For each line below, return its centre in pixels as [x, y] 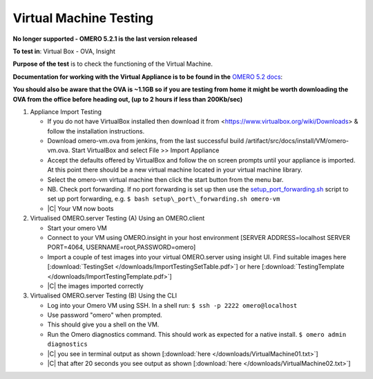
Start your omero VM [77, 228]
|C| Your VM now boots [80, 208]
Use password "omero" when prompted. [105, 315]
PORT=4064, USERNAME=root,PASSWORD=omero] [122, 247]
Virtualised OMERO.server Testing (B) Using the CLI [104, 296]
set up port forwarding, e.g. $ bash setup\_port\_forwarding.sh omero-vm [164, 199]
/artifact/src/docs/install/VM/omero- [297, 141]
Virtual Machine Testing [83, 18]
